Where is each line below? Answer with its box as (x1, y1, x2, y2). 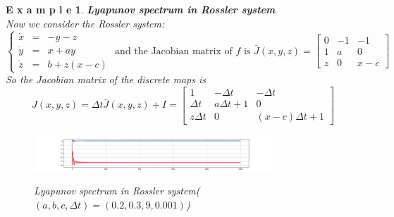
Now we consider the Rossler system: (6, 15, 165, 30)
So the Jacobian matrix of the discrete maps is (6, 72, 207, 87)
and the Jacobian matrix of (115, 46, 233, 56)
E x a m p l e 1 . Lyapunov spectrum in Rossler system (6, 2, 276, 16)
